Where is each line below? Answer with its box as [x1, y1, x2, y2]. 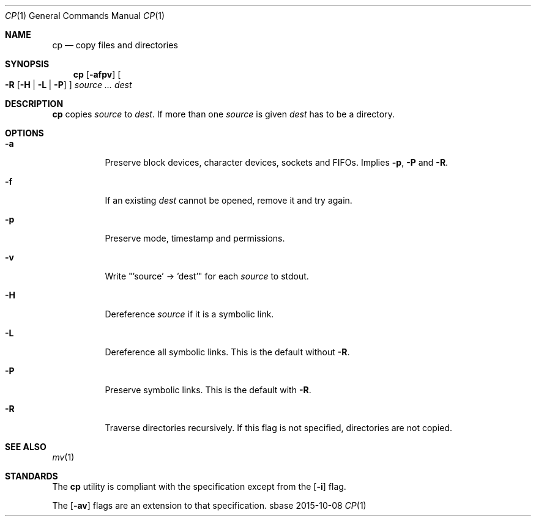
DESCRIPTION [5, 98, 64, 109]
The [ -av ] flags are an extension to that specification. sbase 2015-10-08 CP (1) [52, 500, 367, 511]
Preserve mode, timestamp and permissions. [105, 233, 285, 243]
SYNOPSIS [5, 59, 50, 69]
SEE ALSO [5, 442, 47, 452]
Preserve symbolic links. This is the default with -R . [105, 385, 311, 395]
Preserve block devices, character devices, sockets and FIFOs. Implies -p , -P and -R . [105, 157, 449, 168]
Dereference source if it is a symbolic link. [105, 309, 274, 319]
